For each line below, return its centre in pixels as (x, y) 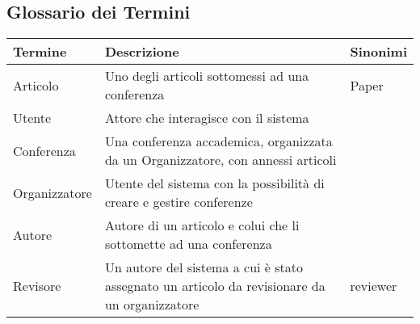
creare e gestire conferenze (178, 202)
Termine (40, 52)
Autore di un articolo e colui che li (202, 225)
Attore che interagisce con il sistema (207, 118)
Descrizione (142, 52)
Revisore (37, 286)
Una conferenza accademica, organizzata (218, 141)
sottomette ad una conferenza (188, 244)
